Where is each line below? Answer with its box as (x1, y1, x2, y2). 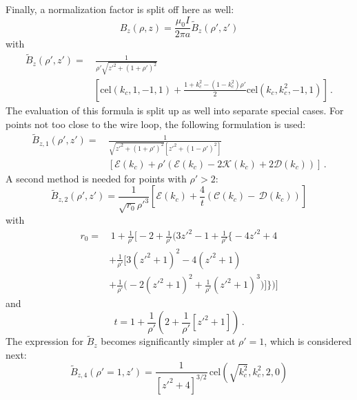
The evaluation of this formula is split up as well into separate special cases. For (6, 103, 344, 117)
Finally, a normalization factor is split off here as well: (6, 2, 234, 16)
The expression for (6, 334, 84, 348)
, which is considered (264, 334, 351, 348)
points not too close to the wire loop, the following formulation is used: (6, 116, 306, 131)
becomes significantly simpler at (101, 334, 236, 348)
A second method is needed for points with (6, 171, 187, 185)
